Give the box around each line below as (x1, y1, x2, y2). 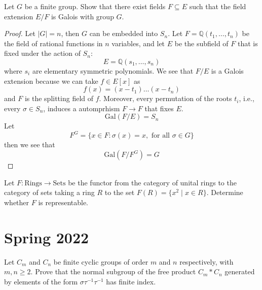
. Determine (206, 187, 243, 198)
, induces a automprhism (43, 103, 120, 113)
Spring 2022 (4, 227, 89, 247)
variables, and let (111, 38, 165, 48)
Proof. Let (4, 28, 35, 39)
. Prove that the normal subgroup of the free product (30, 266, 196, 277)
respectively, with (179, 256, 234, 267)
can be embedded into (89, 28, 158, 39)
